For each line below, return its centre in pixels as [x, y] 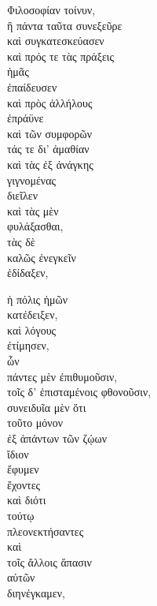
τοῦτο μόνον [35, 423]
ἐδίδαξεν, [28, 273]
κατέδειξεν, [33, 314]
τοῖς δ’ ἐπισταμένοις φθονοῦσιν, [79, 392]
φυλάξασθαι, [35, 226]
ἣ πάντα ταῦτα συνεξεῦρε [65, 25]
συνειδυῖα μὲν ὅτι [47, 407]
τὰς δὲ [21, 241]
